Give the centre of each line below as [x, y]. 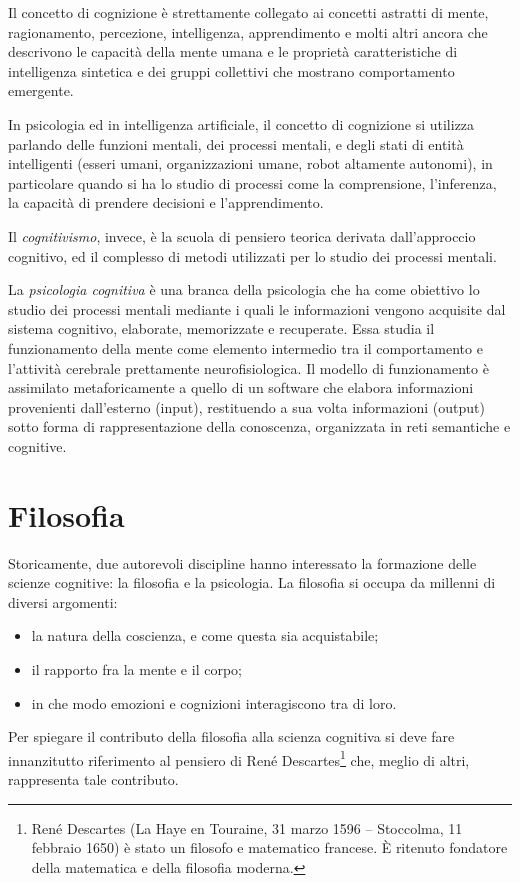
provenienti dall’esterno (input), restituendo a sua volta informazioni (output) [246, 406]
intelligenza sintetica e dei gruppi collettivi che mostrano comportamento [231, 70]
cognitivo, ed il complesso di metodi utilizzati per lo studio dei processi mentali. [252, 255]
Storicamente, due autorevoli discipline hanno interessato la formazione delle [242, 562]
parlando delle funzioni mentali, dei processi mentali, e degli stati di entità [236, 143]
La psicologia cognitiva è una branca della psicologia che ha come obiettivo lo [244, 289]
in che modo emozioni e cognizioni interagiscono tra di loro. [214, 702]
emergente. [41, 90]
